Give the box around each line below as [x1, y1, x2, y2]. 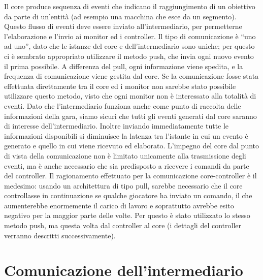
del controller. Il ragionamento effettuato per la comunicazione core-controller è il [4, 170, 257, 181]
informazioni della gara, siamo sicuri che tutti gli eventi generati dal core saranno [4, 110, 257, 121]
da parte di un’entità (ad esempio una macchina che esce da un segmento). [4, 11, 237, 21]
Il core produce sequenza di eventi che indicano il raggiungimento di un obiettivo [4, 1, 255, 11]
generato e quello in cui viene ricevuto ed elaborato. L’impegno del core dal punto [4, 140, 259, 151]
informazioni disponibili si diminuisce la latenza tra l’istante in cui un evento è [4, 130, 248, 141]
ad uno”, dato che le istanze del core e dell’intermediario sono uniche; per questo [4, 41, 255, 51]
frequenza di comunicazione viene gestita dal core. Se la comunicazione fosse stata [4, 71, 259, 81]
